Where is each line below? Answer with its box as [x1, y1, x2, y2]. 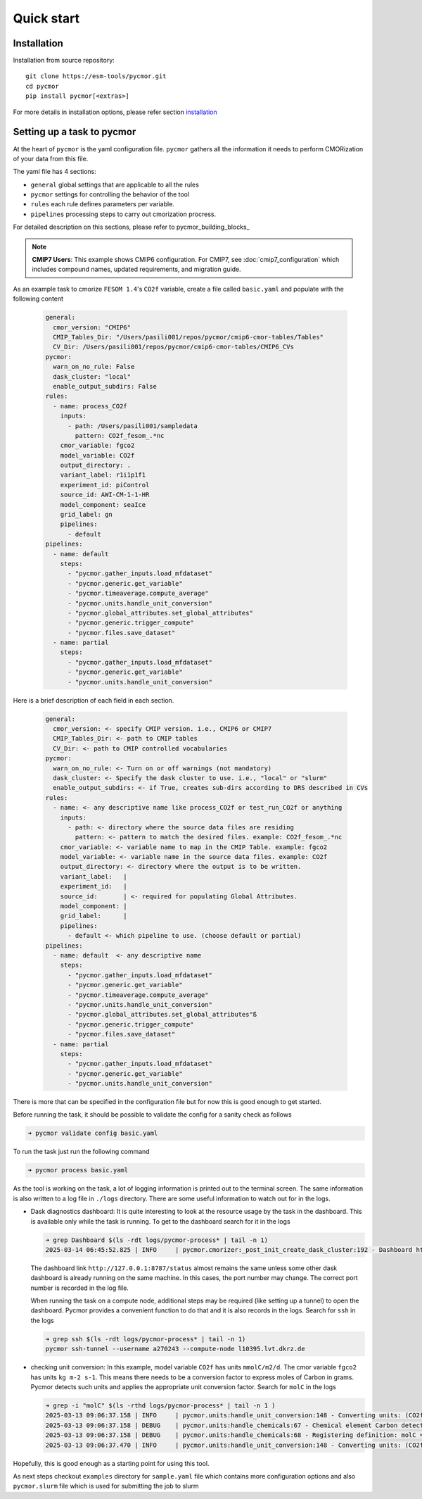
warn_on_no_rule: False [53, 363, 135, 371]
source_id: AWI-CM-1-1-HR [60, 491, 150, 499]
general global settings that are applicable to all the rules [30, 180, 200, 189]
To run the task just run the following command [13, 1148, 151, 1156]
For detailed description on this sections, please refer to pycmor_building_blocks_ [13, 222, 250, 232]
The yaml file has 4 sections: [13, 168, 96, 176]
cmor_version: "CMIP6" [53, 323, 132, 331]
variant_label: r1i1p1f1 [60, 471, 146, 479]
